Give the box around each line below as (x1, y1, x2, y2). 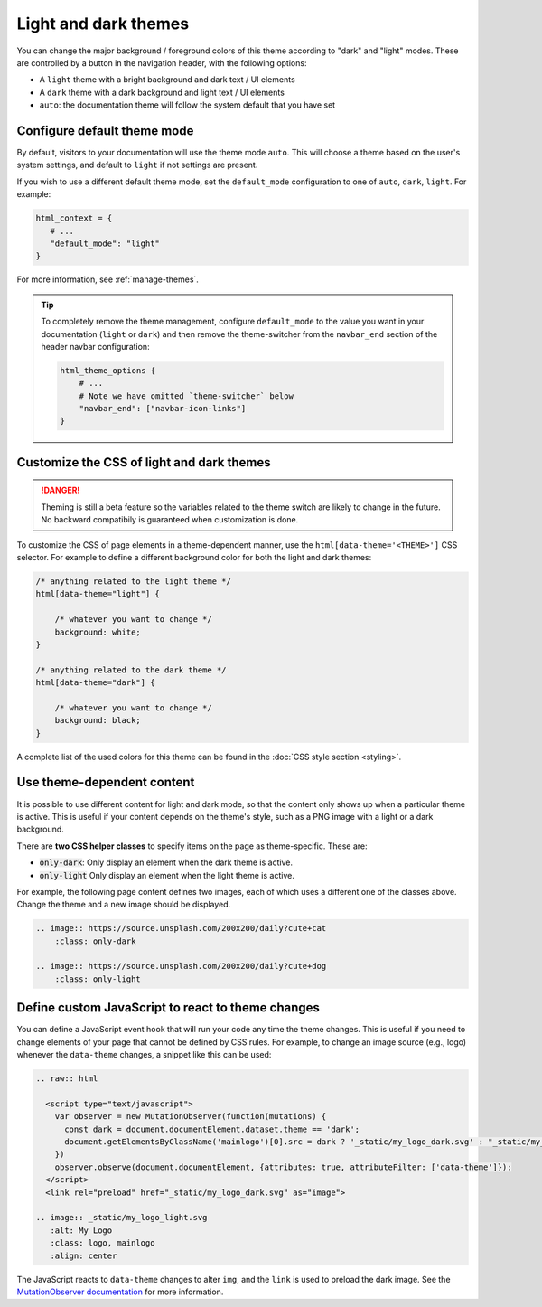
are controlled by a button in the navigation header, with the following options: (16, 57, 307, 68)
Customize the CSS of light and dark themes (16, 455, 271, 470)
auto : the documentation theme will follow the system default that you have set (39, 99, 336, 110)
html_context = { (35, 213, 113, 223)
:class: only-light (54, 973, 142, 984)
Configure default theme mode (16, 123, 194, 138)
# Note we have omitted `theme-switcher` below (79, 390, 294, 401)
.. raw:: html (35, 1074, 98, 1084)
